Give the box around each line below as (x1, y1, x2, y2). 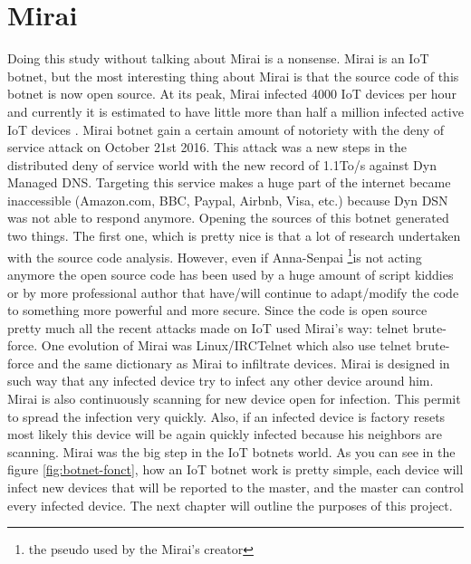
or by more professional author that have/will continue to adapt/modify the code (7, 282, 459, 301)
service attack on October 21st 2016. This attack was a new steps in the (7, 138, 408, 157)
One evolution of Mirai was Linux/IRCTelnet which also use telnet (41, 336, 412, 355)
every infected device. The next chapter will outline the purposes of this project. (7, 495, 453, 514)
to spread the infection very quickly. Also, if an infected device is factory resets (7, 406, 446, 425)
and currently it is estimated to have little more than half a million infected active (7, 101, 464, 120)
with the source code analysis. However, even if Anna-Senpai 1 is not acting (7, 244, 422, 266)
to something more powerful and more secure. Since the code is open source (7, 301, 428, 320)
